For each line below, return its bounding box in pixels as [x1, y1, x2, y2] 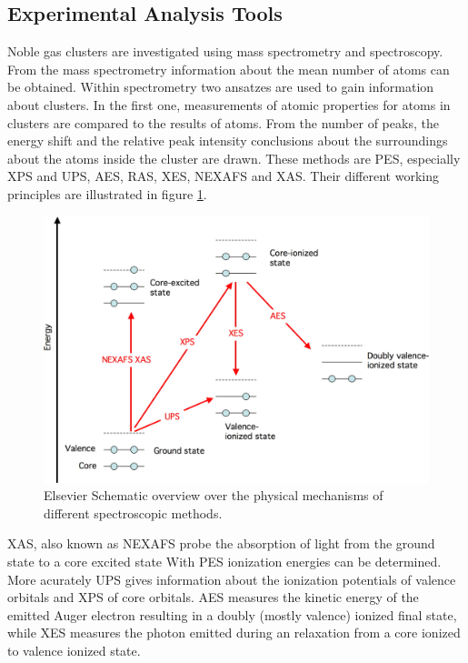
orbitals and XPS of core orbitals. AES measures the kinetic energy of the [7, 588, 419, 607]
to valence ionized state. [7, 641, 141, 660]
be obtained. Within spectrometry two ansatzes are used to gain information [7, 77, 434, 96]
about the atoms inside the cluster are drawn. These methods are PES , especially [7, 148, 461, 167]
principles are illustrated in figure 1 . [7, 184, 207, 203]
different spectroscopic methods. [44, 503, 223, 522]
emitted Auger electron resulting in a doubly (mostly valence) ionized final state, [7, 605, 457, 624]
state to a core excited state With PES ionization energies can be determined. [7, 552, 442, 571]
